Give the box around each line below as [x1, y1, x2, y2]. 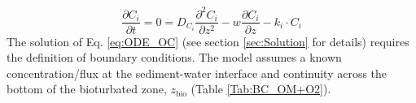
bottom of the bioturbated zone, [7, 80, 167, 97]
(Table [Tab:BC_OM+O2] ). [190, 80, 331, 97]
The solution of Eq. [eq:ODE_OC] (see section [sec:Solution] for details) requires [7, 32, 409, 49]
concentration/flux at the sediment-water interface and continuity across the [7, 64, 388, 81]
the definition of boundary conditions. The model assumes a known [7, 49, 342, 66]
